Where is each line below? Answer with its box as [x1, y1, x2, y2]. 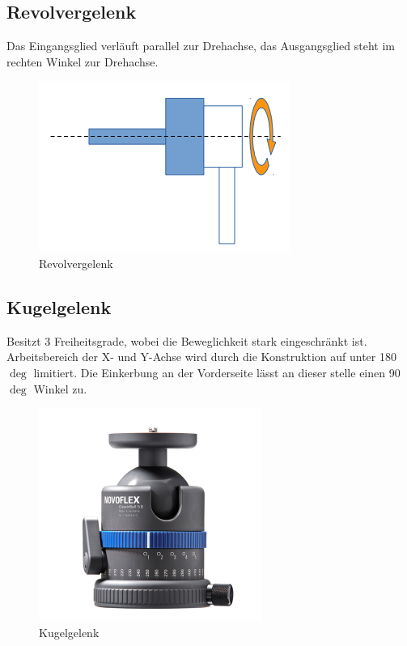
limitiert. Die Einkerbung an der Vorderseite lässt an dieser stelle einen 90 [33, 363, 401, 380]
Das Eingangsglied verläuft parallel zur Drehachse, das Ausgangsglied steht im [6, 37, 396, 54]
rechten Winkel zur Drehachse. [6, 53, 159, 70]
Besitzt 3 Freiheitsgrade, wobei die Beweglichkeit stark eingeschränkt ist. [6, 332, 367, 349]
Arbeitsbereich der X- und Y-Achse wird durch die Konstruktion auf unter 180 [6, 348, 396, 365]
